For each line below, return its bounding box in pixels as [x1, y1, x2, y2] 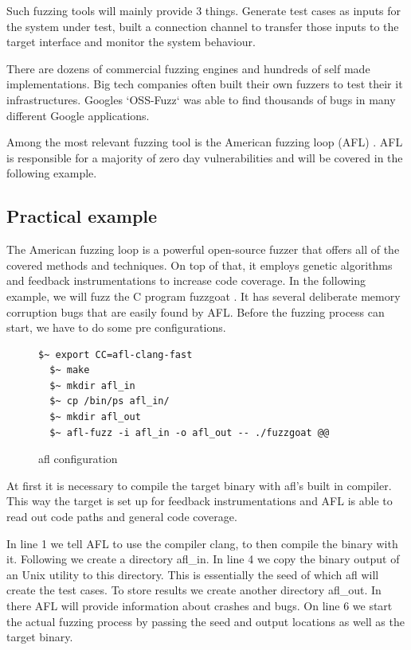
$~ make [49, 364, 90, 376]
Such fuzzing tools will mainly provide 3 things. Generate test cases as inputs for [6, 2, 401, 18]
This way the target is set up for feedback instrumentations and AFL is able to [6, 492, 393, 509]
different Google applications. [6, 107, 150, 123]
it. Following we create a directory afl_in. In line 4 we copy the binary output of [6, 551, 400, 567]
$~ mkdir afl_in [49, 379, 135, 391]
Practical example [6, 204, 158, 228]
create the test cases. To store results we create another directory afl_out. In [6, 582, 382, 598]
